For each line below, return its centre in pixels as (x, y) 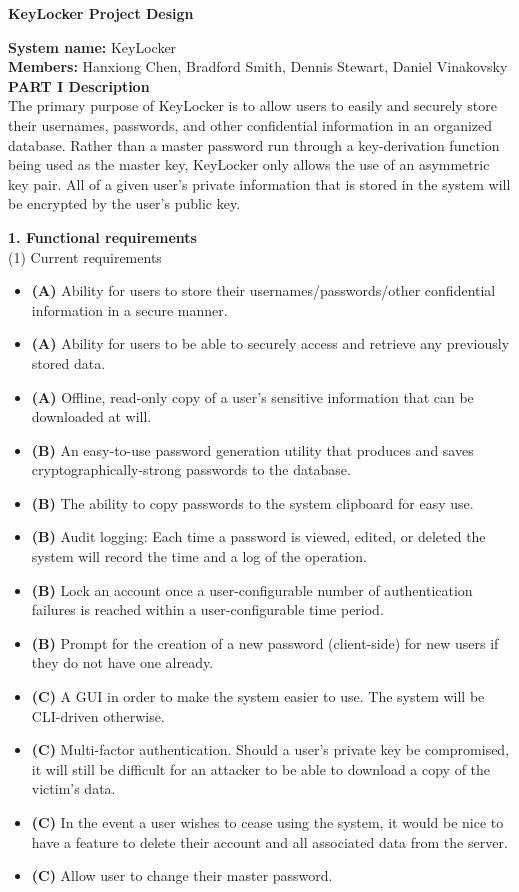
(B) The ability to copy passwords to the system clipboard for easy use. (252, 502)
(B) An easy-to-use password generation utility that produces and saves (252, 449)
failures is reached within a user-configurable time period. (207, 609)
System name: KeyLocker (92, 46)
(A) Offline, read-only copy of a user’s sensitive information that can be (252, 396)
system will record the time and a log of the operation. (199, 556)
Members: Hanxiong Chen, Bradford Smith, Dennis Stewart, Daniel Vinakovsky (258, 66)
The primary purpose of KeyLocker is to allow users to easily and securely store (253, 105)
